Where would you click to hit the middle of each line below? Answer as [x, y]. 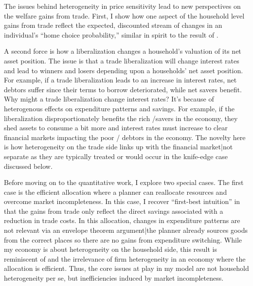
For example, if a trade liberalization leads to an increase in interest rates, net [120, 80]
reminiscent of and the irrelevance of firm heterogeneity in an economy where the [125, 258]
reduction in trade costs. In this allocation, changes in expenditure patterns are [122, 220]
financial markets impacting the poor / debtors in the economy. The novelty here [125, 137]
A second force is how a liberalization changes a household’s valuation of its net [123, 51]
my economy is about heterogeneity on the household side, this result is [111, 249]
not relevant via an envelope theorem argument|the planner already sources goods [126, 230]
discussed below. [28, 166]
